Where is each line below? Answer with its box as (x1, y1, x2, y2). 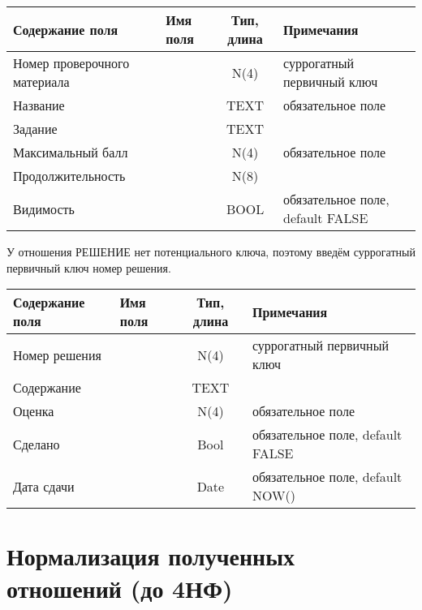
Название (13, 96, 65, 114)
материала (13, 72, 70, 91)
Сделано (13, 434, 60, 453)
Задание (13, 119, 58, 138)
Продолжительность (13, 166, 126, 185)
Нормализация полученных (6, 539, 295, 573)
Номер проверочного (13, 54, 130, 72)
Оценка (13, 402, 54, 421)
